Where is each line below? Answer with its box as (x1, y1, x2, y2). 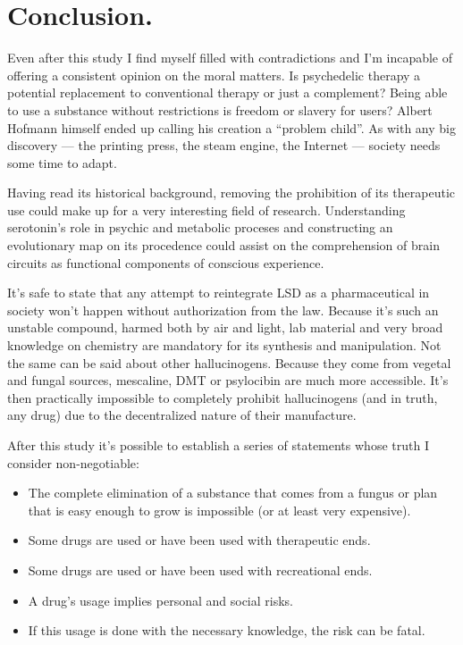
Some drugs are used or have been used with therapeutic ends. (28, 531, 371, 549)
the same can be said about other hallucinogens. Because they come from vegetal (7, 353, 451, 372)
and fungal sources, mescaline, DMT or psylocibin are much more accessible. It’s (7, 371, 449, 390)
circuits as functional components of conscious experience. (7, 253, 324, 272)
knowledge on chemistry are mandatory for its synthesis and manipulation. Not (7, 336, 442, 355)
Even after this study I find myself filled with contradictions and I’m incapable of (7, 48, 453, 67)
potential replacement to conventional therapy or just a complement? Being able (7, 83, 448, 102)
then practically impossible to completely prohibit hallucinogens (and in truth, (7, 388, 438, 406)
